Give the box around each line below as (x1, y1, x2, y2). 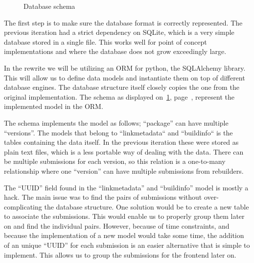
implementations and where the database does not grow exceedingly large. (4, 46, 227, 56)
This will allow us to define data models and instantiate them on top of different (4, 72, 245, 82)
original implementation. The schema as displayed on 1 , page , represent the (4, 91, 234, 102)
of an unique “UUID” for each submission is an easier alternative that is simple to (4, 240, 250, 250)
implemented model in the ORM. (4, 101, 103, 111)
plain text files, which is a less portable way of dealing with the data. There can (4, 146, 244, 157)
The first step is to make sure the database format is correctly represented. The (4, 17, 243, 27)
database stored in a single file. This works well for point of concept (4, 36, 207, 47)
